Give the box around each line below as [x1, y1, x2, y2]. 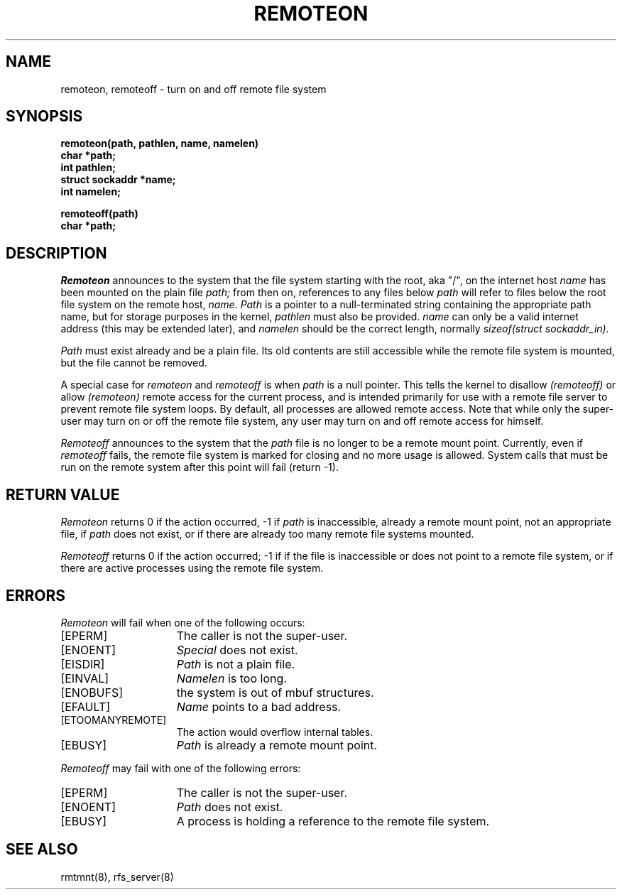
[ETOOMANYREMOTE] [60, 713, 167, 726]
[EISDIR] [60, 656, 105, 671]
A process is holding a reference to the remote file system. [176, 813, 490, 828]
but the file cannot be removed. [60, 357, 207, 369]
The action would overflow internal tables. [176, 725, 373, 738]
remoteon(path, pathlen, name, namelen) [60, 137, 259, 150]
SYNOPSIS [6, 107, 83, 126]
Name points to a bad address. [176, 699, 342, 714]
